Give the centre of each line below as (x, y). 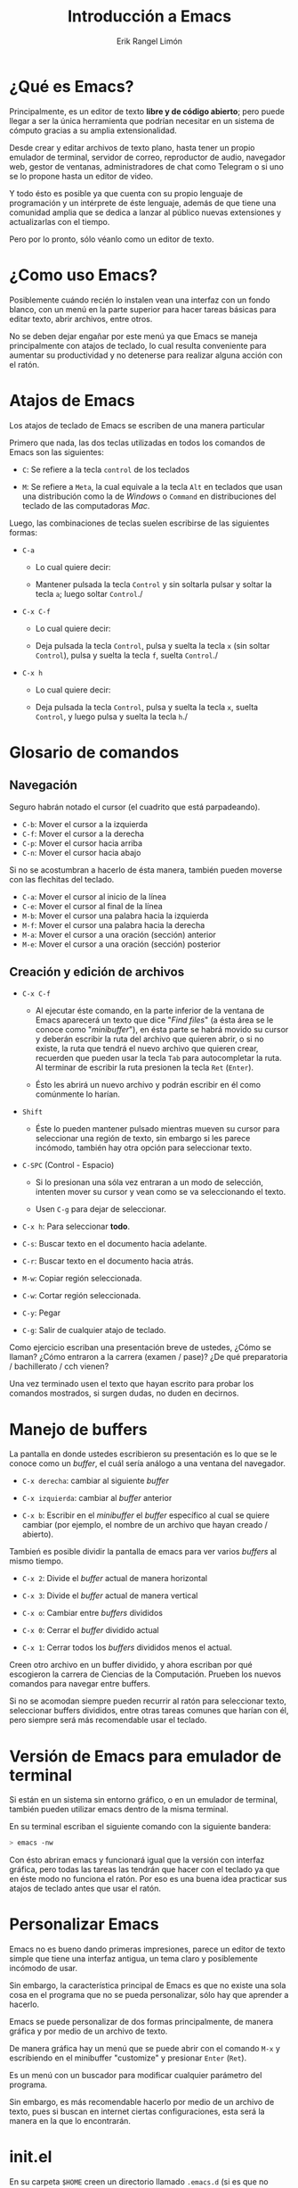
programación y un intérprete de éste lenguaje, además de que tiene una (143, 203)
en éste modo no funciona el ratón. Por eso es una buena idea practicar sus (148, 1879)
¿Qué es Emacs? (72, 86)
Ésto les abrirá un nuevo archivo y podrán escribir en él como (148, 1085)
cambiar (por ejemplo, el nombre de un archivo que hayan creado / (145, 1525)
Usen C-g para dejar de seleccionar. (101, 1209)
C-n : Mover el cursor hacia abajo (81, 852)
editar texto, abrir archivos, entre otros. (81, 319)
